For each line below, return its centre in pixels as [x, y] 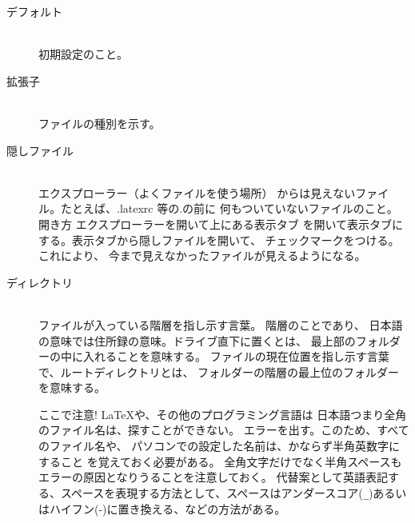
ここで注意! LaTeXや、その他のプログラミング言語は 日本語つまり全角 [223, 414]
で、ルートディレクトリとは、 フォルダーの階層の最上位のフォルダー [219, 371]
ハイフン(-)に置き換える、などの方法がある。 [168, 508]
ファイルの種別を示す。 [100, 123]
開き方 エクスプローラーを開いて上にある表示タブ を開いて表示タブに [221, 224]
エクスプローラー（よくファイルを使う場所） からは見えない [197, 192]
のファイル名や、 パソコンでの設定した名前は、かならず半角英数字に [219, 446]
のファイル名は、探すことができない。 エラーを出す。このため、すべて [224, 430]
